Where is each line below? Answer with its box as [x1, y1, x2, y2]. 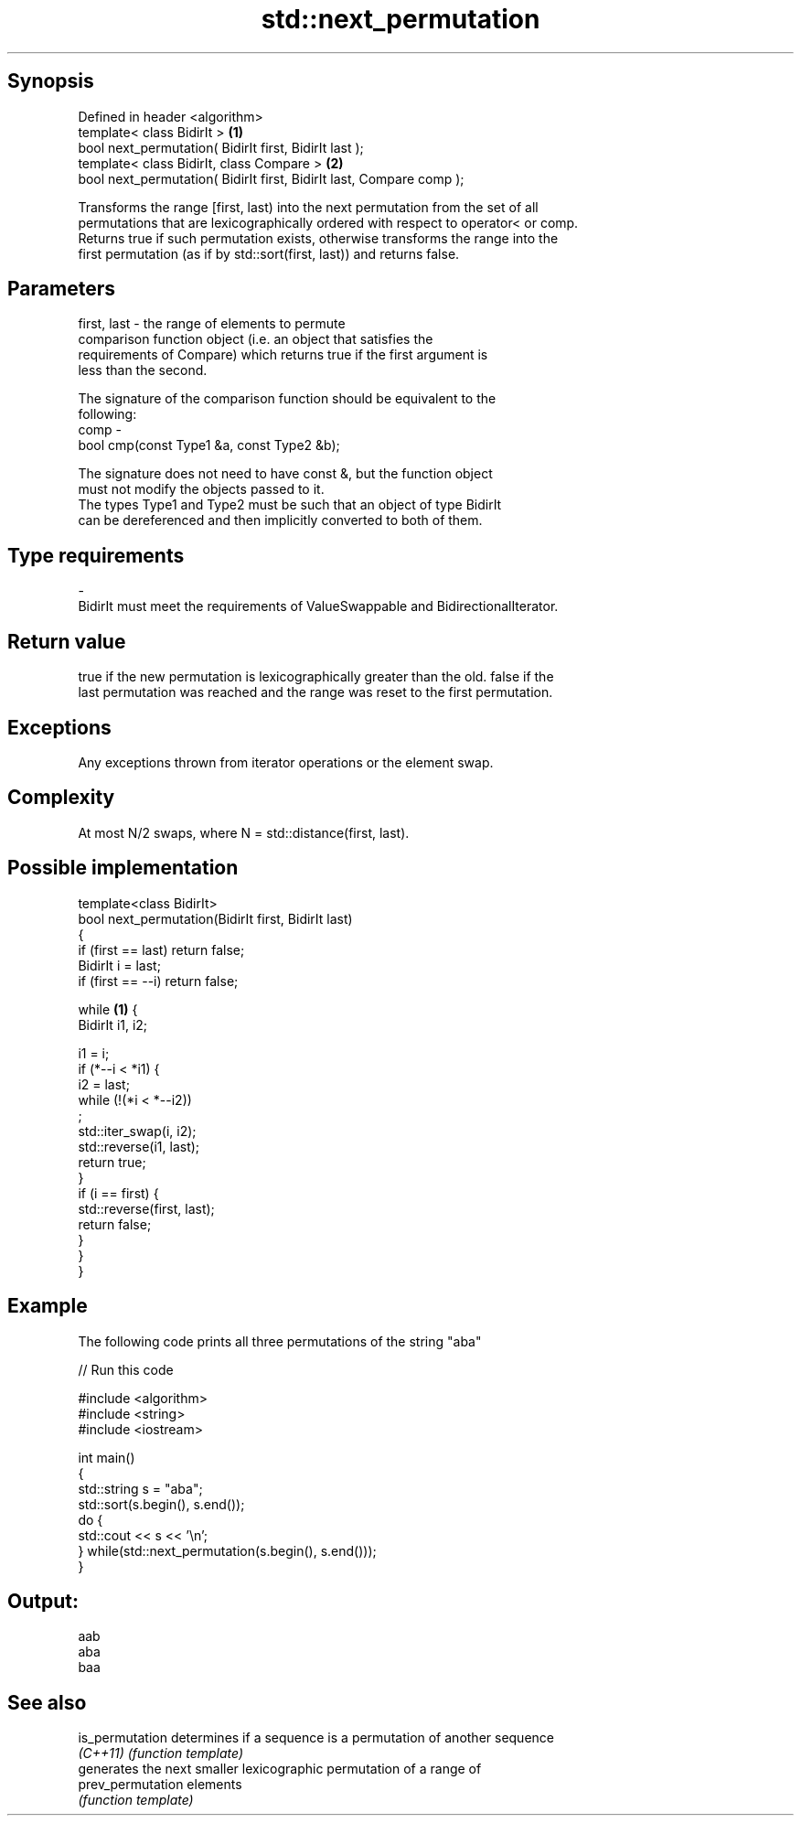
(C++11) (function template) [78, 1745, 244, 1762]
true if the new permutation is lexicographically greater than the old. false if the [78, 669, 554, 685]
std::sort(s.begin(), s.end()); [78, 1496, 245, 1512]
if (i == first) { [78, 1185, 159, 1201]
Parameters [7, 277, 115, 301]
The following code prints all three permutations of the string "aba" [78, 1333, 482, 1349]
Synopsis [7, 70, 94, 93]
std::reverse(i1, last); [78, 1138, 200, 1154]
